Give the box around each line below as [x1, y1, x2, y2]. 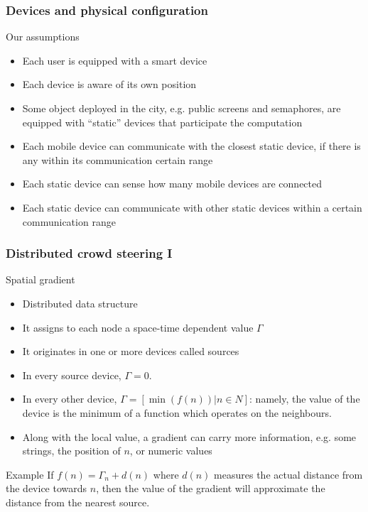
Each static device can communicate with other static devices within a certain [22, 200, 362, 214]
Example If [6, 467, 54, 481]
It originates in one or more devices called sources [22, 344, 239, 359]
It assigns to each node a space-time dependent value [22, 320, 254, 334]
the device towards [6, 481, 87, 496]
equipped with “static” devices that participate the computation [22, 114, 303, 129]
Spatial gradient [6, 272, 75, 287]
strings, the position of [22, 443, 121, 458]
